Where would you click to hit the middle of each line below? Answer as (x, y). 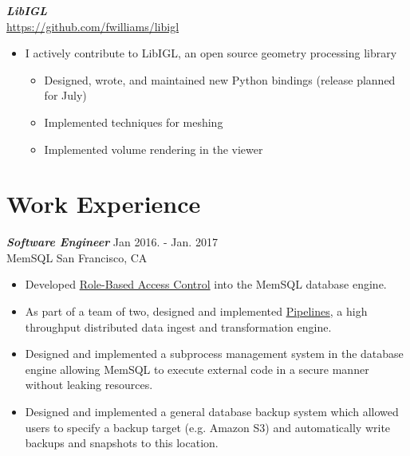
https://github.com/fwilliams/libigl (93, 26)
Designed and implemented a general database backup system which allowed (212, 412)
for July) (65, 95)
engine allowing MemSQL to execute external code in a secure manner (197, 369)
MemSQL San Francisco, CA (77, 257)
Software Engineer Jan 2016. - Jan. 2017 (112, 242)
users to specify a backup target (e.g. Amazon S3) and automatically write (208, 427)
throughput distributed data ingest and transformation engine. (178, 326)
